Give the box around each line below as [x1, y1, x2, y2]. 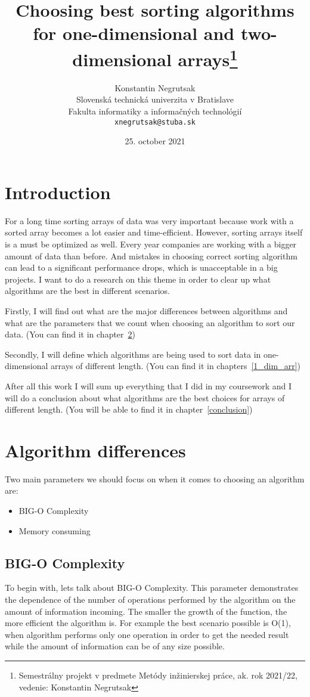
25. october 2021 [125, 135, 185, 147]
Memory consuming [18, 524, 91, 537]
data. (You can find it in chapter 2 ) [5, 328, 136, 340]
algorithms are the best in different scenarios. [5, 284, 170, 297]
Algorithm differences [5, 438, 186, 462]
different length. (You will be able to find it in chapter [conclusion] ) [5, 403, 253, 416]
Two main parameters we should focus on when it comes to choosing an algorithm [5, 472, 305, 485]
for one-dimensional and [33, 21, 235, 45]
